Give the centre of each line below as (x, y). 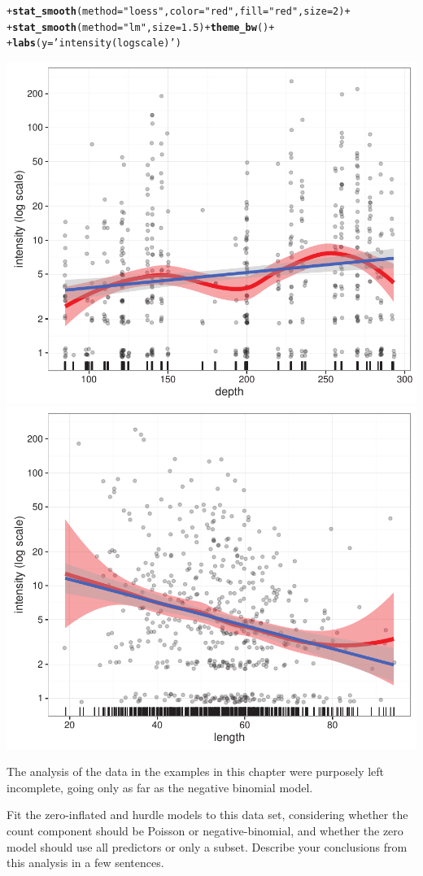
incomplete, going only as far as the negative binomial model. (160, 787)
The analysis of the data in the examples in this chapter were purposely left (196, 771)
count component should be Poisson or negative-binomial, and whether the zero (205, 830)
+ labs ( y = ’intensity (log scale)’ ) (94, 44)
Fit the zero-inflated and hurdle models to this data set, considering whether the (207, 815)
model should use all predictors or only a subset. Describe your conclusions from (207, 846)
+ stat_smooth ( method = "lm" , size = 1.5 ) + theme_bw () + (141, 27)
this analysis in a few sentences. (85, 863)
